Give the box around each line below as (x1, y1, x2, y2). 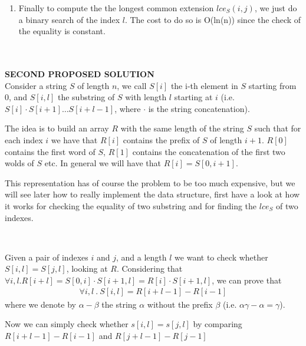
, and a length (116, 251, 167, 263)
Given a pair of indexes (5, 251, 88, 263)
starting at (174, 91, 213, 103)
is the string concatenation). (148, 102, 250, 114)
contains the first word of (5, 145, 96, 157)
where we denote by (5, 298, 76, 310)
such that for (254, 122, 301, 134)
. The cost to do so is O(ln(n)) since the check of (124, 13, 301, 25)
